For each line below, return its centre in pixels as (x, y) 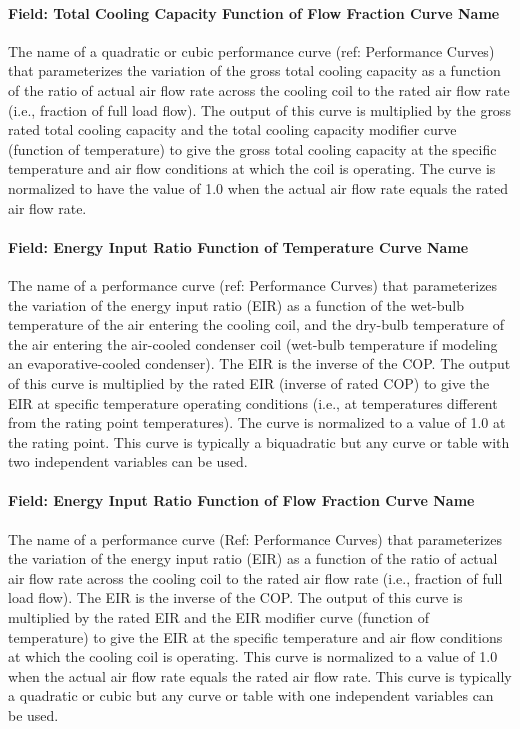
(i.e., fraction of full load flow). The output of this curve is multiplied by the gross (259, 109)
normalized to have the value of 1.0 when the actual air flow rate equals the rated (258, 187)
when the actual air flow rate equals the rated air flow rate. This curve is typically (260, 675)
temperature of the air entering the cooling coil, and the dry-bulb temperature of (256, 324)
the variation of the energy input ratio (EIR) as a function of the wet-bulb (236, 304)
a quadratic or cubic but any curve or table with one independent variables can (251, 695)
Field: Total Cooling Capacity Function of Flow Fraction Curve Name (254, 12)
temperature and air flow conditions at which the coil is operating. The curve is (252, 168)
